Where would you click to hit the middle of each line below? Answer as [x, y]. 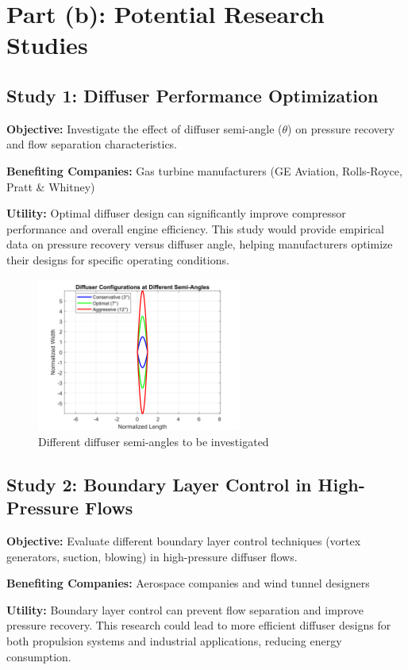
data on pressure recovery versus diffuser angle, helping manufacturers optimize [200, 244]
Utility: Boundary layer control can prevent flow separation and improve [185, 609]
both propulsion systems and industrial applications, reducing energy [174, 641]
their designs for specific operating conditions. [118, 259]
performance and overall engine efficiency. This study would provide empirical [195, 228]
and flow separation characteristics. [92, 144]
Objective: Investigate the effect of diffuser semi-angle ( [144, 128]
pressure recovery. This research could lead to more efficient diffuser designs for [199, 625]
